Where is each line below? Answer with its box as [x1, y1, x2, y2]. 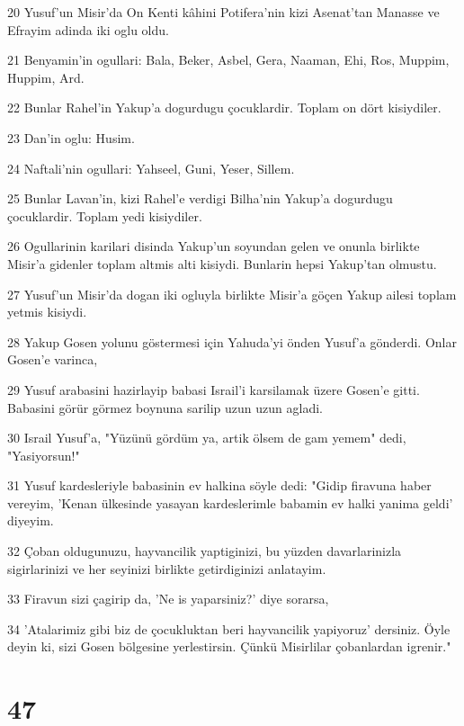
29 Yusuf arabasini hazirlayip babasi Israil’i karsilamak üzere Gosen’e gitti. [7, 380, 420, 399]
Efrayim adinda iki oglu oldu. [7, 20, 169, 39]
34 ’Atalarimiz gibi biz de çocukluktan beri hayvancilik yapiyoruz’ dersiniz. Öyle [7, 619, 451, 638]
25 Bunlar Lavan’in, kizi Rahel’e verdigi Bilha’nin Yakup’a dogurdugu [7, 189, 393, 208]
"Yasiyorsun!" [7, 445, 80, 464]
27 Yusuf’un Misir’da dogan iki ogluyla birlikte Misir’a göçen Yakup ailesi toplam [7, 284, 457, 303]
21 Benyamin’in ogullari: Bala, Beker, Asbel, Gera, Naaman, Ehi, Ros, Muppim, [7, 50, 450, 69]
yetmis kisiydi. [7, 302, 87, 321]
